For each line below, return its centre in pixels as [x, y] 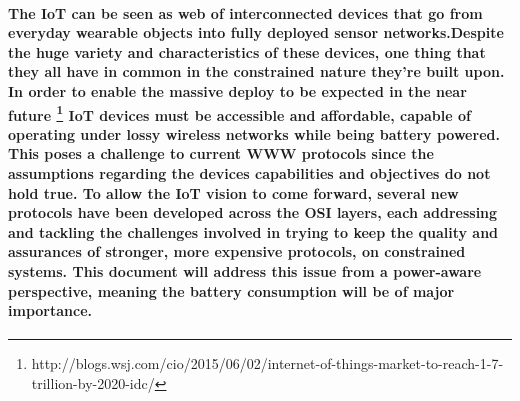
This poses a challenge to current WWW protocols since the [221, 153]
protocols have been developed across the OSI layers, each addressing [253, 212]
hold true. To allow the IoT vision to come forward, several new [233, 192]
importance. [50, 310]
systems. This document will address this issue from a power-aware [245, 270]
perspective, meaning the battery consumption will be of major [231, 290]
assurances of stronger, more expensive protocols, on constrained [237, 251]
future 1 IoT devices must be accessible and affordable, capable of [239, 113]
